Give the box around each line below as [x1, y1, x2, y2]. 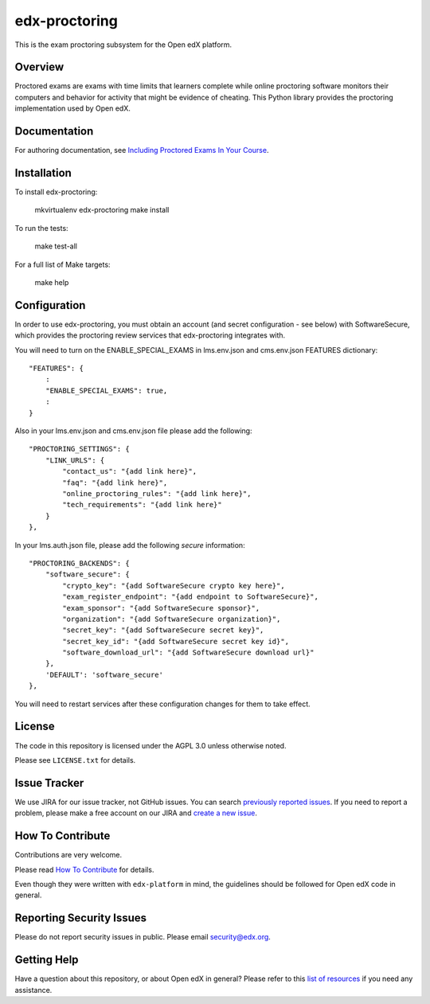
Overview [14, 61, 64, 74]
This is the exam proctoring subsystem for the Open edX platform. [14, 40, 233, 49]
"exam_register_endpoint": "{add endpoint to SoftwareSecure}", [62, 592, 319, 601]
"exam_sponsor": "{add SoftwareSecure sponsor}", [62, 604, 260, 612]
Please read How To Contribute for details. [14, 865, 154, 874]
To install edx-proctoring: [14, 187, 98, 197]
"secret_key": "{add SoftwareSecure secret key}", [62, 626, 264, 635]
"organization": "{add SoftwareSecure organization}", [62, 614, 281, 623]
